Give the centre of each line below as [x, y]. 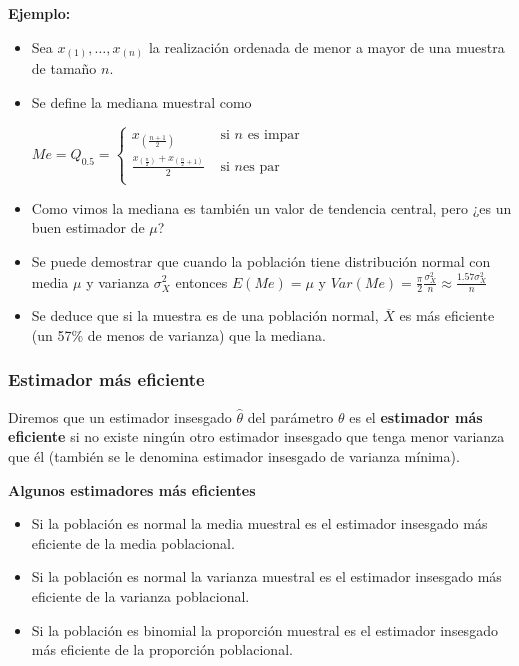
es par [261, 166]
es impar [273, 134]
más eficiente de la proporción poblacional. [162, 649]
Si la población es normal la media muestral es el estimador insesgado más [259, 523]
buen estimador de [88, 227]
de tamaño [64, 68]
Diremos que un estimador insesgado [120, 416]
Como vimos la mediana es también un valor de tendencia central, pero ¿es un [271, 207]
